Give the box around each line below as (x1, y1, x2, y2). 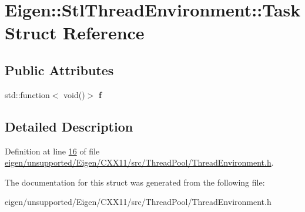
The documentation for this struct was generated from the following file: (5, 176, 265, 188)
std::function (5, 88, 50, 100)
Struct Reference (5, 21, 145, 45)
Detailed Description (5, 117, 133, 135)
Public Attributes (5, 60, 114, 79)
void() (63, 88, 85, 100)
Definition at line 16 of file (5, 144, 100, 157)
